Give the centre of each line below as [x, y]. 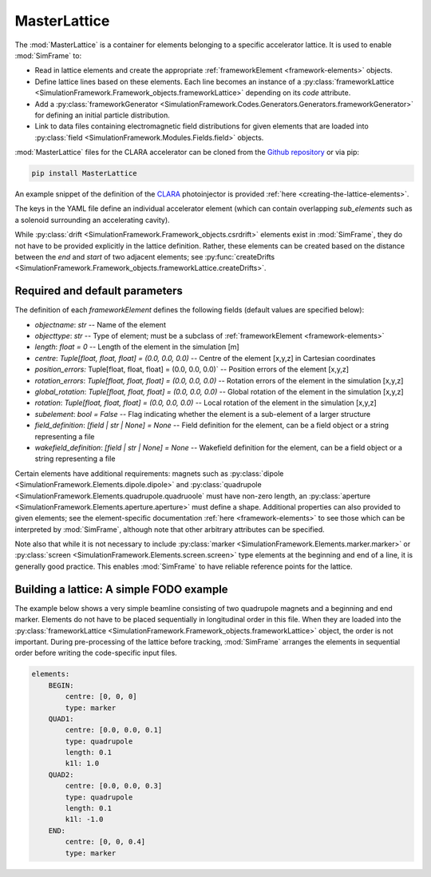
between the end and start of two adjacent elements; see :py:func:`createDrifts [145, 256]
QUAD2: [61, 774]
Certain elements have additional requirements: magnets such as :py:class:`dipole [149, 473]
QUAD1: [61, 718]
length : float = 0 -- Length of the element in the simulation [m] [137, 347]
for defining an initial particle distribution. [103, 115]
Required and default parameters [99, 291]
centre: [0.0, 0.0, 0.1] [114, 730]
